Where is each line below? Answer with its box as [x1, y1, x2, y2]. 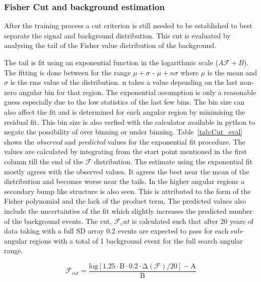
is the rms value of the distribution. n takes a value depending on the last [10, 77, 238, 87]
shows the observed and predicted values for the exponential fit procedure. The [4, 136, 245, 147]
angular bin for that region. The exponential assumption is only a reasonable [19, 86, 256, 97]
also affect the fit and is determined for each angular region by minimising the [4, 106, 245, 117]
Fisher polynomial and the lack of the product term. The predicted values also [4, 196, 246, 206]
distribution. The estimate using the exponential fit [94, 156, 252, 166]
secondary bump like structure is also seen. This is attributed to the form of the [4, 185, 251, 196]
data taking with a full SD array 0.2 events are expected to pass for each [4, 225, 229, 236]
